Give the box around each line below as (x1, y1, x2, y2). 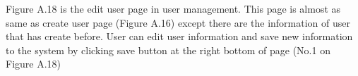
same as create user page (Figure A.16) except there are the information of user (6, 15, 350, 30)
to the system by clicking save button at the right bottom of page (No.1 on (6, 42, 330, 57)
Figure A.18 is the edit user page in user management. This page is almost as (6, 1, 341, 15)
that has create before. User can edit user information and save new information (6, 29, 353, 44)
